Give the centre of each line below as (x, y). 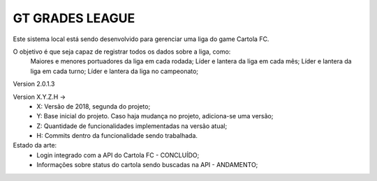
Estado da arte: (35, 145)
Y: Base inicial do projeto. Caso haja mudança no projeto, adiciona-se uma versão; (155, 116)
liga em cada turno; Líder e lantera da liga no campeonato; (114, 71)
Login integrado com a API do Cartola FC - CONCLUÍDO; (118, 155)
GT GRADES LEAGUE (74, 18)
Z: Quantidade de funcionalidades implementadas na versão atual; (132, 126)
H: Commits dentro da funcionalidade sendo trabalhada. (117, 136)
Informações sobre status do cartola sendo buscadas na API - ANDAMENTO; (147, 165)
